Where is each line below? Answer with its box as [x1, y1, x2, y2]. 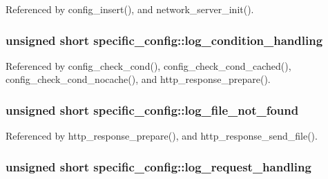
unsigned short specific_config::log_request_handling [6, 158, 311, 175]
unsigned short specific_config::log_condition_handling [6, 31, 323, 48]
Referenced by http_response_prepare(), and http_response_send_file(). [6, 129, 318, 143]
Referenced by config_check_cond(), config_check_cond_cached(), [6, 58, 291, 73]
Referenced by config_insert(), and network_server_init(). [6, 2, 254, 16]
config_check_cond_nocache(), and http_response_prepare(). [6, 72, 271, 86]
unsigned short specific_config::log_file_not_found [6, 101, 299, 118]
